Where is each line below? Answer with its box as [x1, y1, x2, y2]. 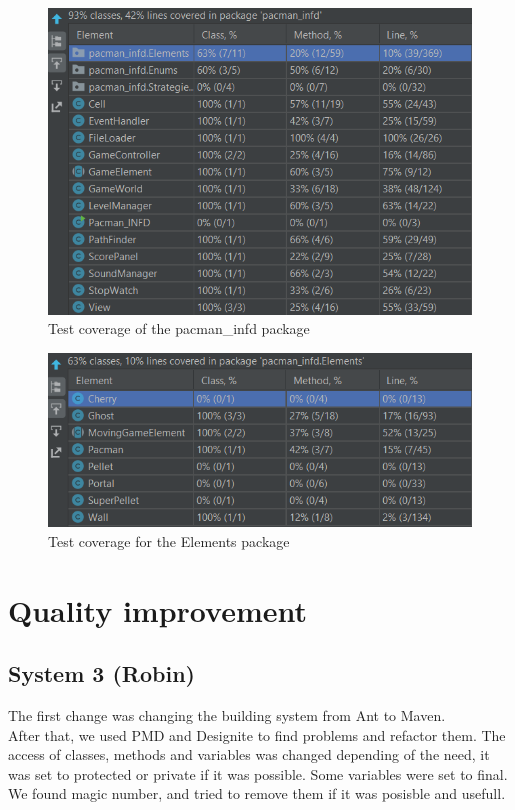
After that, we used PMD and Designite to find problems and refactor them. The [8, 724, 506, 745]
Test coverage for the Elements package [48, 530, 290, 551]
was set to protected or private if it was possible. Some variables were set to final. [8, 763, 508, 784]
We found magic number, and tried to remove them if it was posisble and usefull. [8, 783, 506, 804]
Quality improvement [8, 589, 308, 630]
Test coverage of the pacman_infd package [48, 318, 310, 339]
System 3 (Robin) [8, 658, 195, 689]
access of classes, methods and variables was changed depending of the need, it [8, 744, 490, 765]
